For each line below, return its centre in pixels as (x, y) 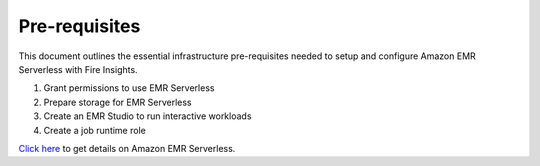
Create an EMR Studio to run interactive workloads (147, 116)
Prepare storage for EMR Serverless (117, 102)
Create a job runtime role (95, 130)
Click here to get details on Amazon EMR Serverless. (127, 148)
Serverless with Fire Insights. (78, 69)
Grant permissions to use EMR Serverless (129, 88)
